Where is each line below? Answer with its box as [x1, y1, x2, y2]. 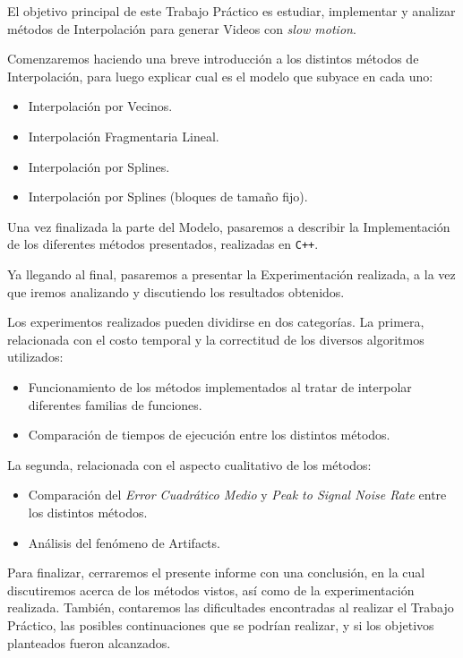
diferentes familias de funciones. [28, 395, 202, 414]
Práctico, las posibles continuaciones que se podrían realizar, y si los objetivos [7, 615, 434, 634]
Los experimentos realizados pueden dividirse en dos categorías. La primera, [7, 312, 424, 331]
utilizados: [7, 347, 64, 366]
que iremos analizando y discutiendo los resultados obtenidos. [7, 282, 345, 301]
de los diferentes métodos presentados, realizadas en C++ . [7, 235, 319, 253]
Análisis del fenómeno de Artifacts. [28, 533, 220, 551]
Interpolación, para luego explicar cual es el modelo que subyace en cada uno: [7, 66, 433, 85]
